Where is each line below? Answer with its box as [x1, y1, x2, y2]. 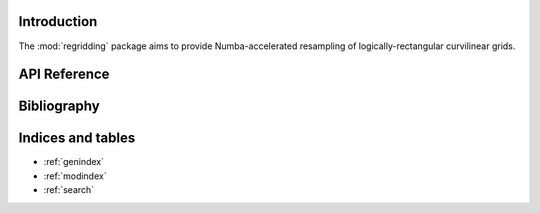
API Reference [18, 66, 110, 83]
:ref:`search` [43, 184, 95, 196]
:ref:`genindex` [43, 156, 105, 168]
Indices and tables [18, 130, 136, 147]
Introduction [18, 13, 98, 30]
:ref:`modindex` [43, 170, 107, 182]
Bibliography [18, 98, 100, 115]
